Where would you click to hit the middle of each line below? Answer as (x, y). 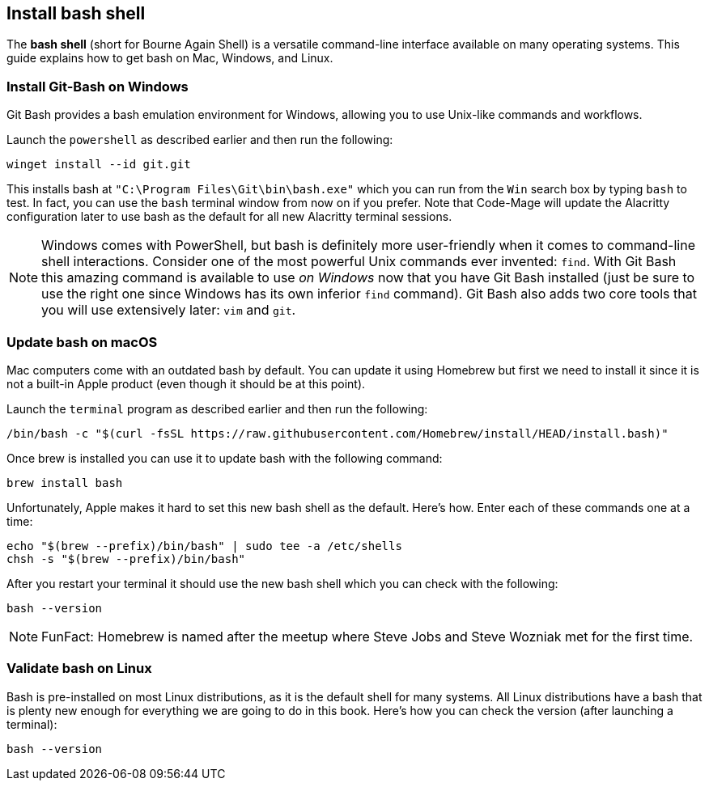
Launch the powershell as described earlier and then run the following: (200, 140)
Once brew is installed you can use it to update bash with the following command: (225, 458)
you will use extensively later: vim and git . (169, 310)
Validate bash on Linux (79, 669)
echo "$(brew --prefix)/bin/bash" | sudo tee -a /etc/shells (204, 546)
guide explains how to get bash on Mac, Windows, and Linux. (170, 58)
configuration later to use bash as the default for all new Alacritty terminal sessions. (229, 217)
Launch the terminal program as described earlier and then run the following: (217, 408)
